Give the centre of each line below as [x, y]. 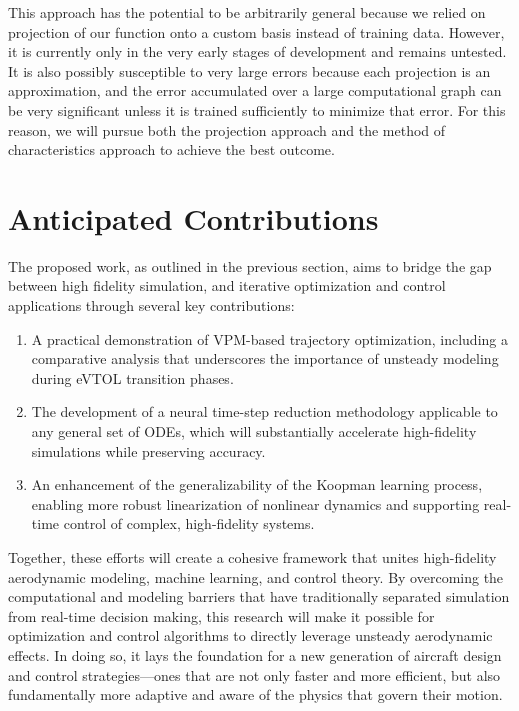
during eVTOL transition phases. [132, 377]
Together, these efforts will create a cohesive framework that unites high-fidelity [252, 557]
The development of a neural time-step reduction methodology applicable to [264, 411]
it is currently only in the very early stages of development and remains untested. [257, 51]
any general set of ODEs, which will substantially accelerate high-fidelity [254, 431]
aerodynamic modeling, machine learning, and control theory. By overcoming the [256, 576]
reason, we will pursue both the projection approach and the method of [227, 129]
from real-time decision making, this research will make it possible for [221, 615]
